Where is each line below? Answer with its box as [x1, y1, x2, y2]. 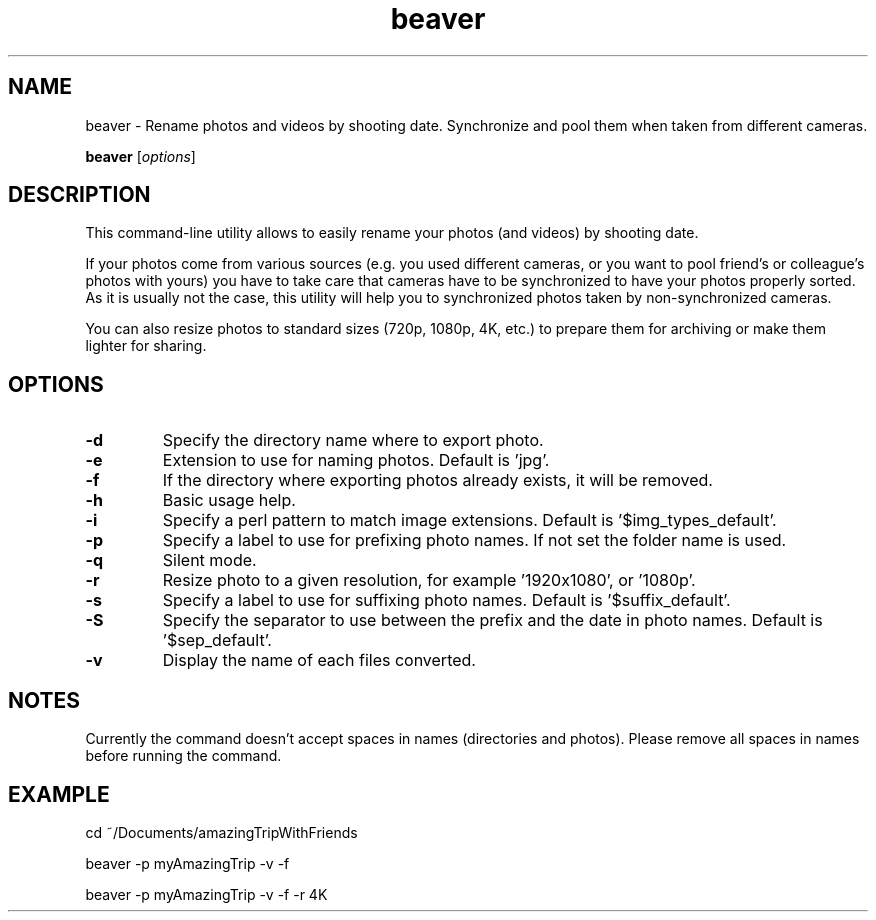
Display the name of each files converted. [162, 650, 476, 671]
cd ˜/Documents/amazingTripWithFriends [85, 823, 358, 841]
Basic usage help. [162, 490, 296, 511]
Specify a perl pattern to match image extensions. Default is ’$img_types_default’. [162, 510, 777, 531]
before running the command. [85, 747, 282, 765]
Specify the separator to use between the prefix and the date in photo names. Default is [162, 610, 823, 631]
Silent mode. [162, 550, 257, 571]
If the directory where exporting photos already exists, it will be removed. [162, 470, 713, 491]
